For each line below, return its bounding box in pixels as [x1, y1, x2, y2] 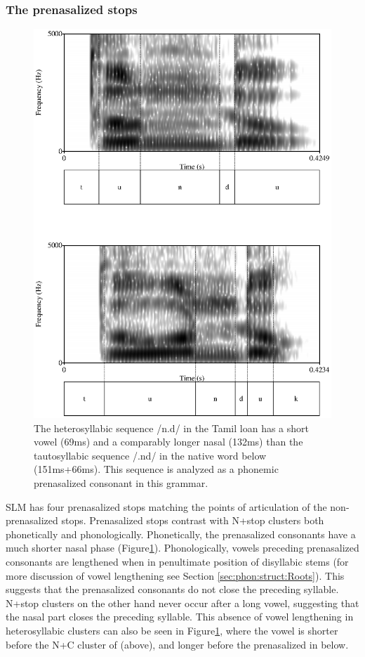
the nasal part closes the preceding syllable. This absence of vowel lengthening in [6, 609, 354, 624]
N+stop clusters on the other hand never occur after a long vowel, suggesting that [6, 595, 359, 610]
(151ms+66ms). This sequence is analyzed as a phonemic [34, 462, 279, 476]
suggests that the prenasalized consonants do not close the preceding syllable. [6, 582, 339, 597]
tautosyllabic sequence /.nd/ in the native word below [34, 448, 267, 462]
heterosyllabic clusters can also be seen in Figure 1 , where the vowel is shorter [6, 623, 338, 637]
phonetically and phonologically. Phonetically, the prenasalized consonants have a [6, 526, 356, 541]
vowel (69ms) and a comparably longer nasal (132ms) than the [34, 434, 303, 449]
